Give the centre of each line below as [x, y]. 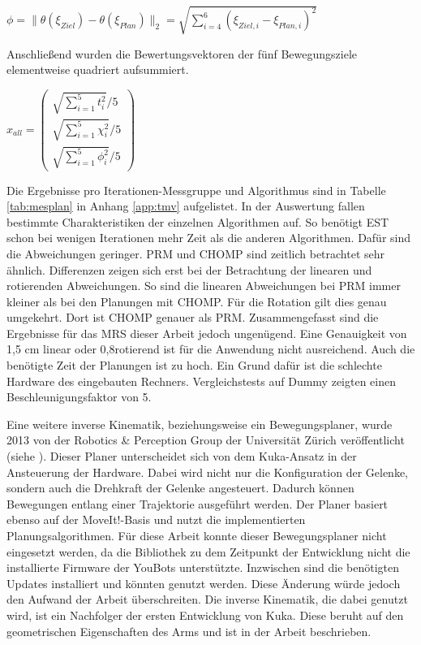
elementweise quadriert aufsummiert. [98, 69]
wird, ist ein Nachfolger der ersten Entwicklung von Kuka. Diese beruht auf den [205, 615]
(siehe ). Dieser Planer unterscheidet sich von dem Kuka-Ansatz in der [182, 456]
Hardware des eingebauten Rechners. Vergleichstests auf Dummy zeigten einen [201, 381]
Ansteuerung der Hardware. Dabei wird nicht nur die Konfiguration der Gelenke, [208, 472]
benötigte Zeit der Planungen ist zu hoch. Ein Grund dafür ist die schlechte [194, 365]
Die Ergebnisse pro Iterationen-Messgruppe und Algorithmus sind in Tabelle [196, 190]
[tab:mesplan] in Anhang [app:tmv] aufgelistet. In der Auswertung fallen [186, 206]
